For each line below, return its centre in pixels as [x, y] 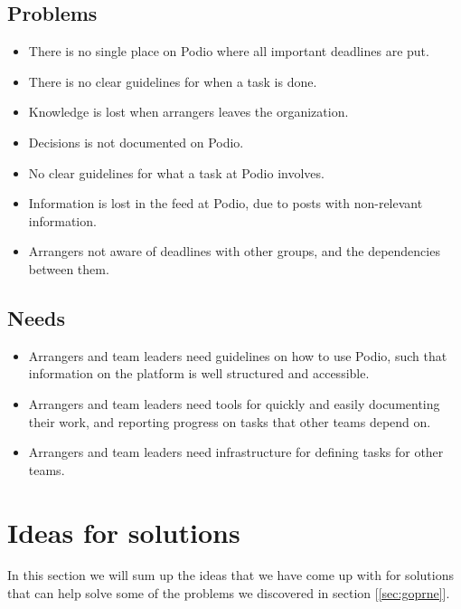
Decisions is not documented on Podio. [136, 142]
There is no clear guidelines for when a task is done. [173, 81]
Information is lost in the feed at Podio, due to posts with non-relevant [226, 203]
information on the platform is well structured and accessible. [199, 373]
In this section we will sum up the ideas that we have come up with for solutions [230, 575]
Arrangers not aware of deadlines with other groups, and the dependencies [234, 251]
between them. [69, 268]
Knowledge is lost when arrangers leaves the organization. [188, 112]
